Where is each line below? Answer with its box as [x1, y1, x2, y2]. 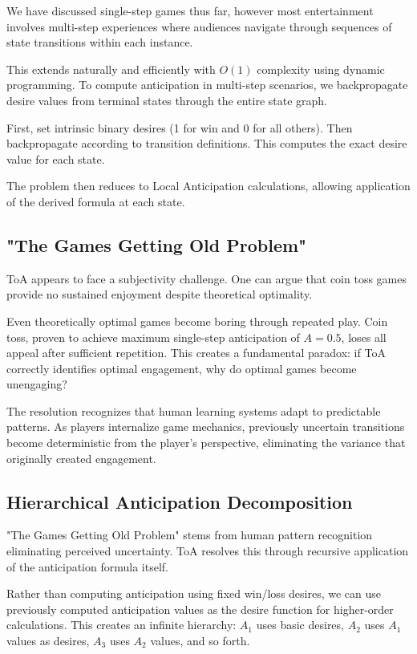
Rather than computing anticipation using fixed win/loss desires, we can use [6, 585, 382, 602]
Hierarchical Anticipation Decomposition [6, 489, 353, 514]
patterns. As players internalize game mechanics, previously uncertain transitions [6, 418, 405, 435]
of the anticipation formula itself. [6, 558, 168, 575]
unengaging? [6, 376, 67, 392]
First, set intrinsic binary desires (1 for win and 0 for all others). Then [6, 119, 353, 136]
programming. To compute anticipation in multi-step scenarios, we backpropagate [6, 76, 408, 93]
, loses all [341, 328, 387, 345]
